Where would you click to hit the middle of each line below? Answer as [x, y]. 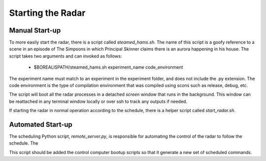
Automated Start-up [41, 124]
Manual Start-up [35, 30]
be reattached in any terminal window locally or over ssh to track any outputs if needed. [98, 101]
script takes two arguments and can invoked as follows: [66, 56]
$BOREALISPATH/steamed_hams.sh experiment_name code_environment [108, 67]
